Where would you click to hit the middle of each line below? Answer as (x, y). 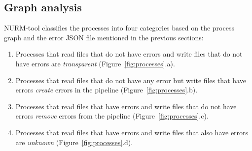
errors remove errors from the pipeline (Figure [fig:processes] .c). (112, 116)
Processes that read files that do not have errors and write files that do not (129, 54)
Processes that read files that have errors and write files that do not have (126, 106)
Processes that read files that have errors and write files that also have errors (132, 132)
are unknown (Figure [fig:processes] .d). (74, 142)
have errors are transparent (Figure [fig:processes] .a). (95, 63)
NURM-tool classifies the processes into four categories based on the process (119, 28)
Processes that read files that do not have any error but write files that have (131, 80)
